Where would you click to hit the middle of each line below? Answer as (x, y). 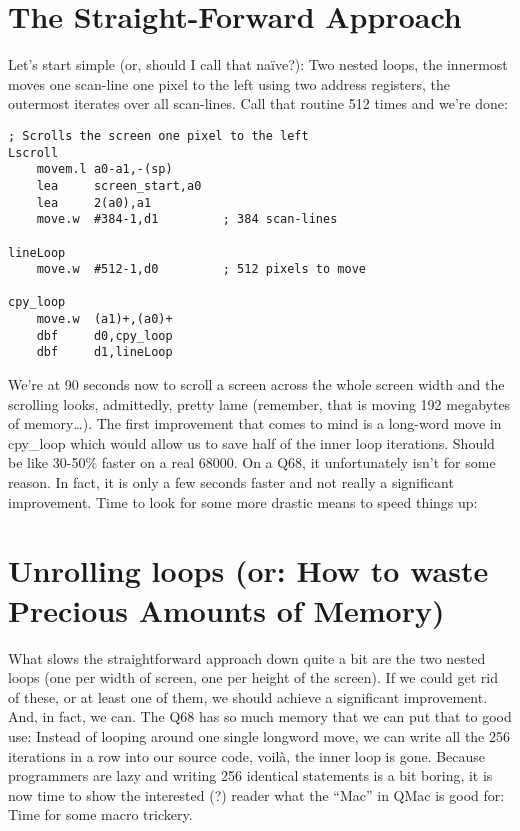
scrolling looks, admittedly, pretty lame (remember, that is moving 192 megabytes (259, 403)
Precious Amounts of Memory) (226, 609)
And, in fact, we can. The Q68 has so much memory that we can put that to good (260, 716)
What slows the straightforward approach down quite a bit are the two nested (247, 657)
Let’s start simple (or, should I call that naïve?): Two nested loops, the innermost (258, 64)
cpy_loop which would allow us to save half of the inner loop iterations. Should (251, 442)
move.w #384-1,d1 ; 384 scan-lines (187, 219)
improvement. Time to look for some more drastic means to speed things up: (243, 501)
